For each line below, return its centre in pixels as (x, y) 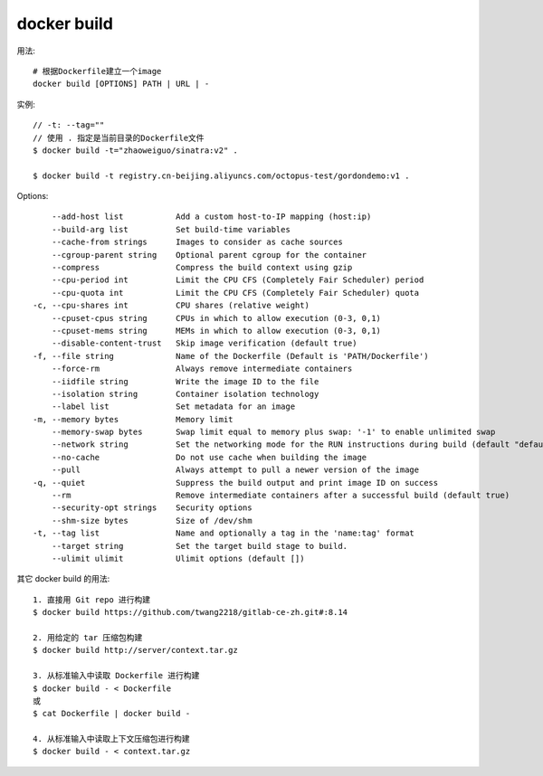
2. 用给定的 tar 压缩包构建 (88, 637)
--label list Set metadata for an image (173, 407)
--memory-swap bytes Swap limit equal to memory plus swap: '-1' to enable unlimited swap (273, 432)
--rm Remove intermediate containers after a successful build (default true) (281, 496)
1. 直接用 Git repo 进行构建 (92, 600)
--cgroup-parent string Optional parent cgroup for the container (209, 255)
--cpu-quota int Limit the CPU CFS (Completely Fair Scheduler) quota (235, 293)
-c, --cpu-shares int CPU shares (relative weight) (171, 306)
